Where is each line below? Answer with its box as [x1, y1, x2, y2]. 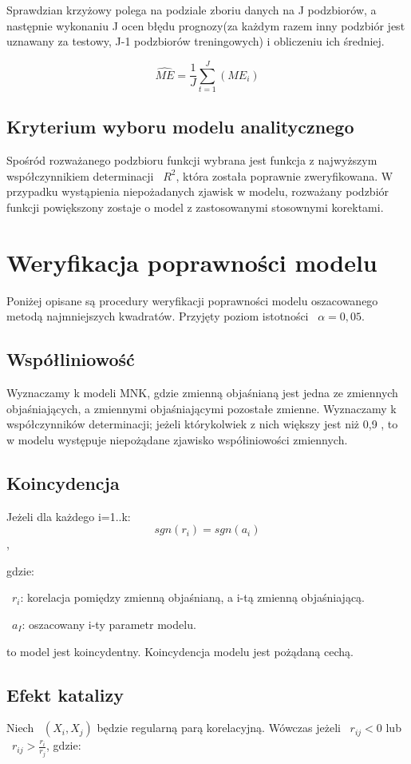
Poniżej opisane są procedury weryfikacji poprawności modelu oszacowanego [6, 292, 378, 308]
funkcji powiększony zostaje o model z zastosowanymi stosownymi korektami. [6, 198, 384, 215]
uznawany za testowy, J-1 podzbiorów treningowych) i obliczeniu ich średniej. [6, 33, 385, 50]
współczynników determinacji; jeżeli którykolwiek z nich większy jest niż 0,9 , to [6, 416, 398, 432]
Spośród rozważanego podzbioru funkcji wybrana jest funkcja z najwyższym [6, 152, 377, 169]
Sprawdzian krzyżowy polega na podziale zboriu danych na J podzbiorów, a [6, 2, 377, 18]
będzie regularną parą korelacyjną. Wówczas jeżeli [97, 719, 341, 736]
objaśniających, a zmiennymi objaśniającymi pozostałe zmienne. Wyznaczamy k [6, 400, 397, 416]
